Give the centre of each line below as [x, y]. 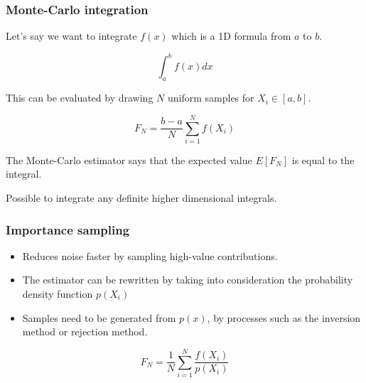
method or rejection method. [85, 331]
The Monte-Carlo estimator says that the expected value [129, 160]
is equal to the [323, 160]
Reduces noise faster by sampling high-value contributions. [150, 255]
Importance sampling [68, 229]
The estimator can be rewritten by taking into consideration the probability [188, 280]
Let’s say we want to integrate [71, 36]
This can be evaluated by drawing [80, 98]
